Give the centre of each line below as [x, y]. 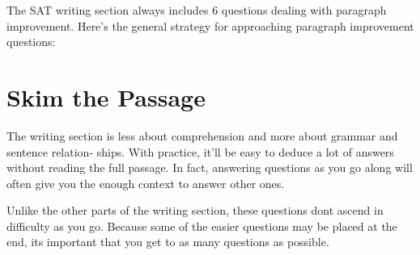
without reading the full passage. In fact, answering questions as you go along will [210, 167]
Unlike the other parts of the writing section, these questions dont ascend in [195, 210]
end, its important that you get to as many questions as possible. [168, 242]
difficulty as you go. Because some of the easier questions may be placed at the [202, 226]
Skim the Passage [106, 96]
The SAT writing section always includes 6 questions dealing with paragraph [197, 10]
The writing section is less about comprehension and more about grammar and [202, 135]
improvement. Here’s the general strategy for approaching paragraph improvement [210, 25]
